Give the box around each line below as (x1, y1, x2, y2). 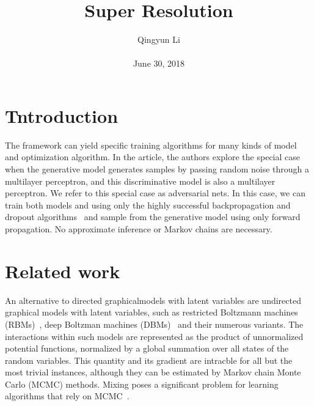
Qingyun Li (137, 33, 180, 46)
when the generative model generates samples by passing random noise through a (5, 163, 309, 175)
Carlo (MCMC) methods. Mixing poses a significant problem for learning (5, 377, 279, 390)
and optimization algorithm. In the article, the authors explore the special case (5, 150, 300, 163)
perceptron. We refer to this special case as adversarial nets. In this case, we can (5, 186, 305, 199)
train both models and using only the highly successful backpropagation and (5, 198, 291, 211)
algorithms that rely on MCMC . (5, 389, 130, 402)
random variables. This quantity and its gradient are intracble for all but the (5, 353, 293, 366)
